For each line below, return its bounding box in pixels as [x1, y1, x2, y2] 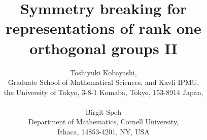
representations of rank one [6, 18, 201, 38]
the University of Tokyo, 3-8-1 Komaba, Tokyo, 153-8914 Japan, [4, 86, 203, 97]
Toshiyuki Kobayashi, [70, 67, 137, 77]
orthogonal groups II [29, 37, 178, 58]
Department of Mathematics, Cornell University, [28, 116, 179, 127]
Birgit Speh [85, 106, 122, 117]
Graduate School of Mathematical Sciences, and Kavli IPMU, [8, 77, 199, 87]
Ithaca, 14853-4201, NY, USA [57, 126, 150, 137]
